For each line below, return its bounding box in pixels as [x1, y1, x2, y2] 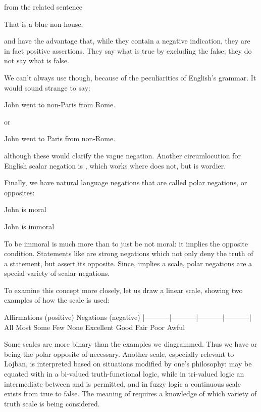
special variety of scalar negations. [4, 268, 110, 278]
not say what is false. [4, 55, 69, 66]
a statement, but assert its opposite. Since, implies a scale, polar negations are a [4, 258, 252, 268]
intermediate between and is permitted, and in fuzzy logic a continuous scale [4, 378, 241, 389]
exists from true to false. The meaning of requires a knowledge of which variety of [4, 388, 257, 399]
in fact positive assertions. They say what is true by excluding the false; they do [4, 45, 252, 56]
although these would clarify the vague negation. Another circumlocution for [4, 150, 241, 160]
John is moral [4, 204, 46, 215]
